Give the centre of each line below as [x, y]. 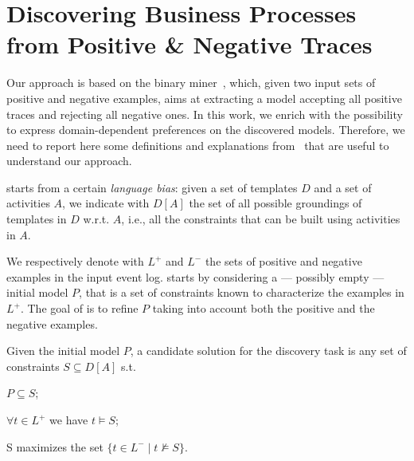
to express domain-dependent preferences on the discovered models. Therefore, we [206, 130]
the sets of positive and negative [283, 261]
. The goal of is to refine [79, 308]
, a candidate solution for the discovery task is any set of [268, 351]
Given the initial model [63, 351]
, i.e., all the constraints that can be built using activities [261, 219]
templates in [37, 219]
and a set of [343, 187]
